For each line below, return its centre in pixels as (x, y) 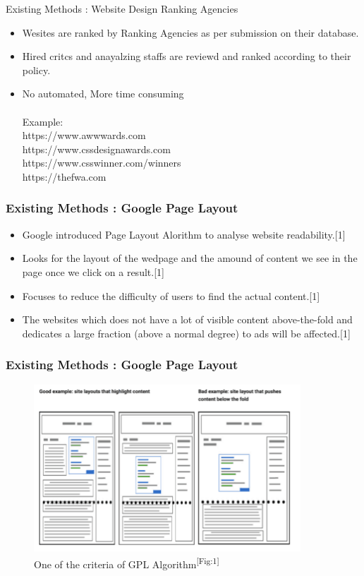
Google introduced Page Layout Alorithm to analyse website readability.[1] (184, 234)
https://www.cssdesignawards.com (96, 149)
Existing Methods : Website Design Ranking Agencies (122, 8)
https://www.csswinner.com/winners (102, 163)
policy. (36, 70)
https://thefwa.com (64, 176)
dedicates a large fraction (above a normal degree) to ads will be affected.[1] (186, 333)
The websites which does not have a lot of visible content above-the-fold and (187, 319)
